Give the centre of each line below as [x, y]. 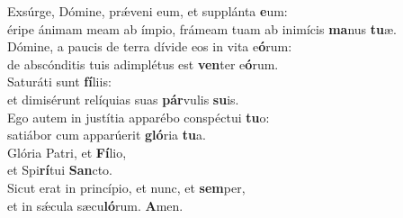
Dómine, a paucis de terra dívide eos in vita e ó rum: [150, 46]
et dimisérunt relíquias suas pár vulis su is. [123, 99]
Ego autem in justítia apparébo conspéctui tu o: [139, 117]
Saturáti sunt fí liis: [59, 82]
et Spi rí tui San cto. [60, 170]
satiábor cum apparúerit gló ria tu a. [107, 135]
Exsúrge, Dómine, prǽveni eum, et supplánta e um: [148, 11]
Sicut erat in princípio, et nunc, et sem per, [126, 187]
